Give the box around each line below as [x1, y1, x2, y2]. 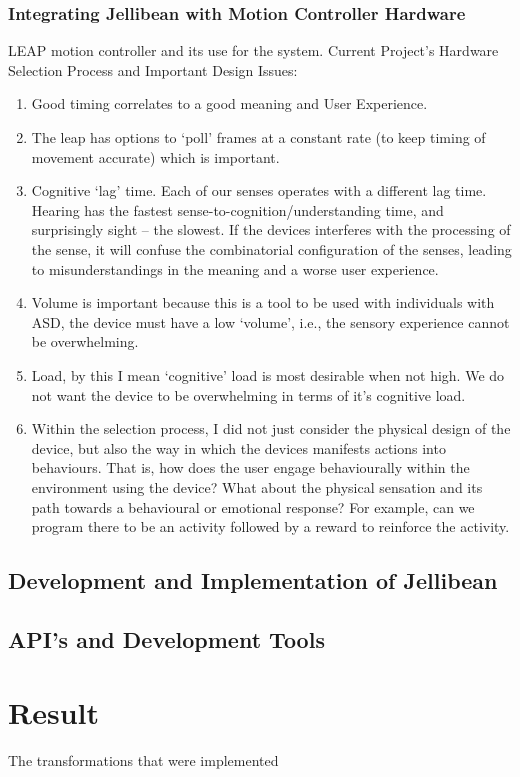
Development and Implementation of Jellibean [8, 565, 498, 596]
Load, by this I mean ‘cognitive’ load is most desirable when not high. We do [31, 364, 505, 385]
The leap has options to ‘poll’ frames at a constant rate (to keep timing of [31, 127, 486, 147]
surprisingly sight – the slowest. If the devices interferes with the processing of [31, 219, 511, 240]
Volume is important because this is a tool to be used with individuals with [31, 292, 495, 313]
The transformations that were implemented [8, 750, 279, 771]
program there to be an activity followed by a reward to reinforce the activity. [31, 516, 510, 537]
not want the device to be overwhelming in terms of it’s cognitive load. [31, 384, 466, 405]
